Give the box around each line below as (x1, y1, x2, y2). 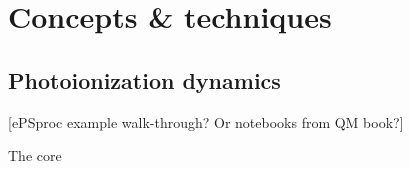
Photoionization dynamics (8, 64, 281, 95)
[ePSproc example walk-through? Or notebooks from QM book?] (8, 111, 404, 132)
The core (8, 145, 62, 166)
